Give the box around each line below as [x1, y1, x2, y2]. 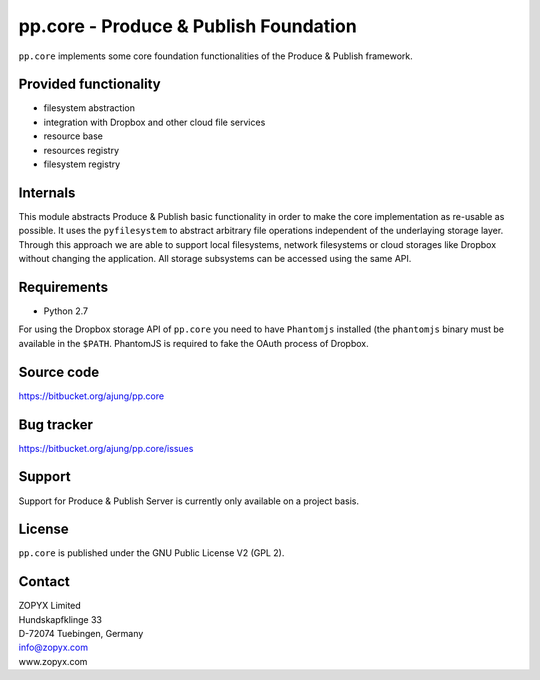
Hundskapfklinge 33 [18, 613, 102, 625]
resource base [43, 130, 104, 142]
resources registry [43, 144, 120, 156]
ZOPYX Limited [18, 600, 82, 612]
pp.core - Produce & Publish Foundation [18, 15, 357, 37]
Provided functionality [18, 76, 161, 93]
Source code [18, 363, 100, 380]
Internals [18, 184, 76, 201]
